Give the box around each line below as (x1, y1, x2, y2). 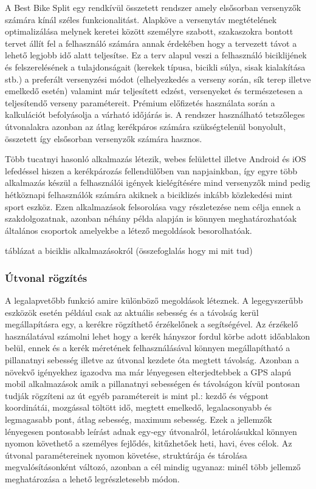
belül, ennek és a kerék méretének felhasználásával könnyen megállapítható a (5, 341, 290, 354)
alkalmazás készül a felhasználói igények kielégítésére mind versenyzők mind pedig (5, 176, 311, 189)
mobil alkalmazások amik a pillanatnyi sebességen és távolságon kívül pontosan (5, 377, 300, 390)
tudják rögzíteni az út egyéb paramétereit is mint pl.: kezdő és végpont (5, 389, 269, 402)
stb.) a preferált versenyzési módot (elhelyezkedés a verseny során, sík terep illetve (5, 72, 311, 85)
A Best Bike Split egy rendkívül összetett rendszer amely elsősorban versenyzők (5, 1, 301, 13)
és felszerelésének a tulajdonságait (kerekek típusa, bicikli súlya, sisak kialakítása (5, 60, 306, 73)
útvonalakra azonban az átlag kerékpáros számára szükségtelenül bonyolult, (5, 120, 286, 132)
